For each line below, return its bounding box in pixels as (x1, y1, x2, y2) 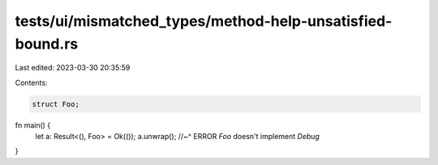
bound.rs (15, 35, 79, 53)
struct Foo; (32, 99, 80, 108)
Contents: (15, 78, 48, 87)
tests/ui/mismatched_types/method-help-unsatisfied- (15, 12, 393, 30)
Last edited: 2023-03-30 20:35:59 (15, 63, 131, 73)
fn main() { (15, 120, 51, 129)
